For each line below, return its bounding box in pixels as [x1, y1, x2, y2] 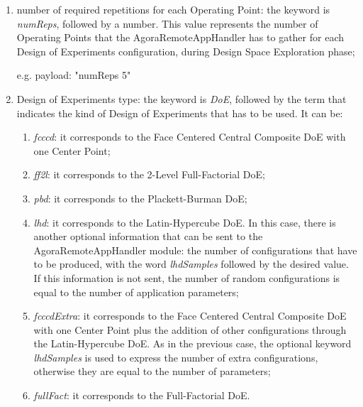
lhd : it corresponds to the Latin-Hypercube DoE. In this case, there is [33, 215, 336, 229]
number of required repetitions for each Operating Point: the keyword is [16, 2, 330, 16]
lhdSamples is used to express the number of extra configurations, [33, 349, 318, 364]
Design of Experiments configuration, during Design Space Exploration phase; [16, 43, 355, 58]
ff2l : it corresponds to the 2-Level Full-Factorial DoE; [33, 167, 265, 182]
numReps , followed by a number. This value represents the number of [16, 16, 318, 31]
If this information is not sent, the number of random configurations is [33, 270, 340, 285]
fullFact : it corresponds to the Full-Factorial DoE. [33, 388, 250, 403]
